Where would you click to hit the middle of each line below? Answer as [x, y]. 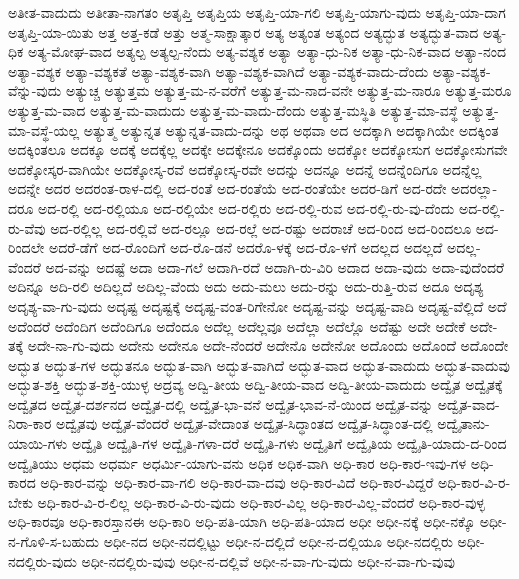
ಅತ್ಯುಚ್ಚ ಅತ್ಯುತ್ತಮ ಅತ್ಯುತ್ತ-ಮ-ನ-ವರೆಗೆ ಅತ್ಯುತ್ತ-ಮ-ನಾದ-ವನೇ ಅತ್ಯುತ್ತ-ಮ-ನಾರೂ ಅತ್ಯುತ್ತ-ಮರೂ [288, 90]
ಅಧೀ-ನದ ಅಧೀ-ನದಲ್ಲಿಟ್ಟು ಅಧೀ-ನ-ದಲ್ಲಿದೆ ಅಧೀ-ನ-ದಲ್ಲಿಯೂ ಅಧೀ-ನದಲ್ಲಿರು [278, 541]
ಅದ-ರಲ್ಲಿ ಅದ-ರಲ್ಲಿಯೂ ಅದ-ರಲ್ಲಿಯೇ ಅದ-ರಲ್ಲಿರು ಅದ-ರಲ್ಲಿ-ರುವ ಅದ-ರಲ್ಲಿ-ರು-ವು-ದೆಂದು [246, 207]
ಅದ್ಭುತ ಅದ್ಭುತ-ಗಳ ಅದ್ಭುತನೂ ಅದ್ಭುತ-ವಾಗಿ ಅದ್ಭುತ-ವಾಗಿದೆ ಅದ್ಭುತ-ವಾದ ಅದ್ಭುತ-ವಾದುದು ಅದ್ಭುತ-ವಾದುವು [259, 364]
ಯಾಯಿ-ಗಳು [38, 443]
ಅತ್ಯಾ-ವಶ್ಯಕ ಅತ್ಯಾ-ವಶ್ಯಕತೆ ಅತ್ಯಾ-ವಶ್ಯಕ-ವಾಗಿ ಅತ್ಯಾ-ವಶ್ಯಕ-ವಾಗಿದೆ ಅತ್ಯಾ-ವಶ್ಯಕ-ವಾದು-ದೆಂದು [218, 70]
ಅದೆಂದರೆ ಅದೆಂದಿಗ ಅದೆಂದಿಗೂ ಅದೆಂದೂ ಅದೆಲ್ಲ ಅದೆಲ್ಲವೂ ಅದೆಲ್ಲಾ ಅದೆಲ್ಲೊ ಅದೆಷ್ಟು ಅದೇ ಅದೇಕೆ [237, 325]
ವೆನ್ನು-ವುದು [35, 90]
